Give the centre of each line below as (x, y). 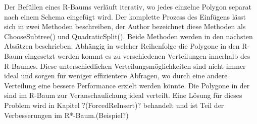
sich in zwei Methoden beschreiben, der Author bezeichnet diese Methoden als (125, 26)
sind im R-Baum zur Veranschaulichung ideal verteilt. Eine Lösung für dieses (123, 95)
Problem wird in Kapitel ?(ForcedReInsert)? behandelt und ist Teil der (114, 105)
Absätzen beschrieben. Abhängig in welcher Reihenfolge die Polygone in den (122, 46)
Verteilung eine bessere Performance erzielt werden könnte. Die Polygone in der (127, 85)
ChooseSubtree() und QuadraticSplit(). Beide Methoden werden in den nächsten (128, 36)
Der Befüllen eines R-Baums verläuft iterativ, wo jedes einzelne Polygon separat (128, 7)
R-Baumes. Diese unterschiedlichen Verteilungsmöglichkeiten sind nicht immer (125, 66)
